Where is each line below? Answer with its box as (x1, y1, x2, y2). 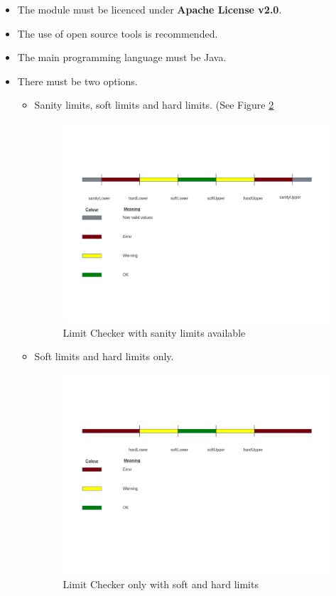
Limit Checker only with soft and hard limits (63, 576, 259, 591)
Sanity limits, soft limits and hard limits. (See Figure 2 (34, 97, 274, 112)
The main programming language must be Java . (17, 50, 227, 65)
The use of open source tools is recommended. (17, 26, 218, 40)
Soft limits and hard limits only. (34, 349, 174, 364)
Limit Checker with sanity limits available (63, 325, 246, 340)
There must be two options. (17, 73, 138, 88)
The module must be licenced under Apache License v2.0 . (17, 2, 282, 16)
